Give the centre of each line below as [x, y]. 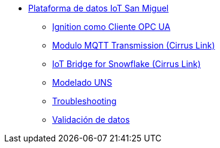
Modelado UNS [82, 82]
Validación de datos [91, 120]
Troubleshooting [85, 101]
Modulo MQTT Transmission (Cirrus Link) [134, 45]
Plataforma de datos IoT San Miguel [99, 8]
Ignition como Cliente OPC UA [111, 27]
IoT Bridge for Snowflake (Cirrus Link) [126, 64]
